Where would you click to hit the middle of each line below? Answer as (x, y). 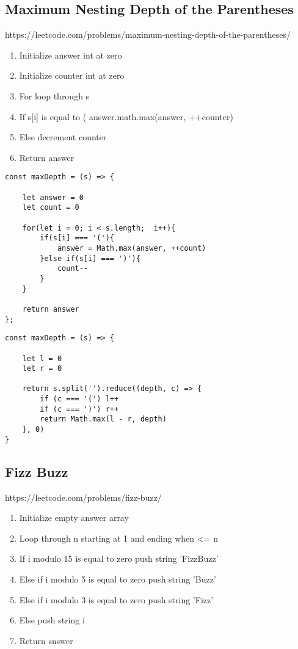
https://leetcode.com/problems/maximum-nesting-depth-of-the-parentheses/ (148, 34)
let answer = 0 (53, 197)
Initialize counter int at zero (72, 75)
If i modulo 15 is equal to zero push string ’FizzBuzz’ (119, 558)
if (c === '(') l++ (79, 399)
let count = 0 (51, 208)
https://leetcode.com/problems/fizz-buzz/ (83, 497)
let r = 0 (42, 369)
